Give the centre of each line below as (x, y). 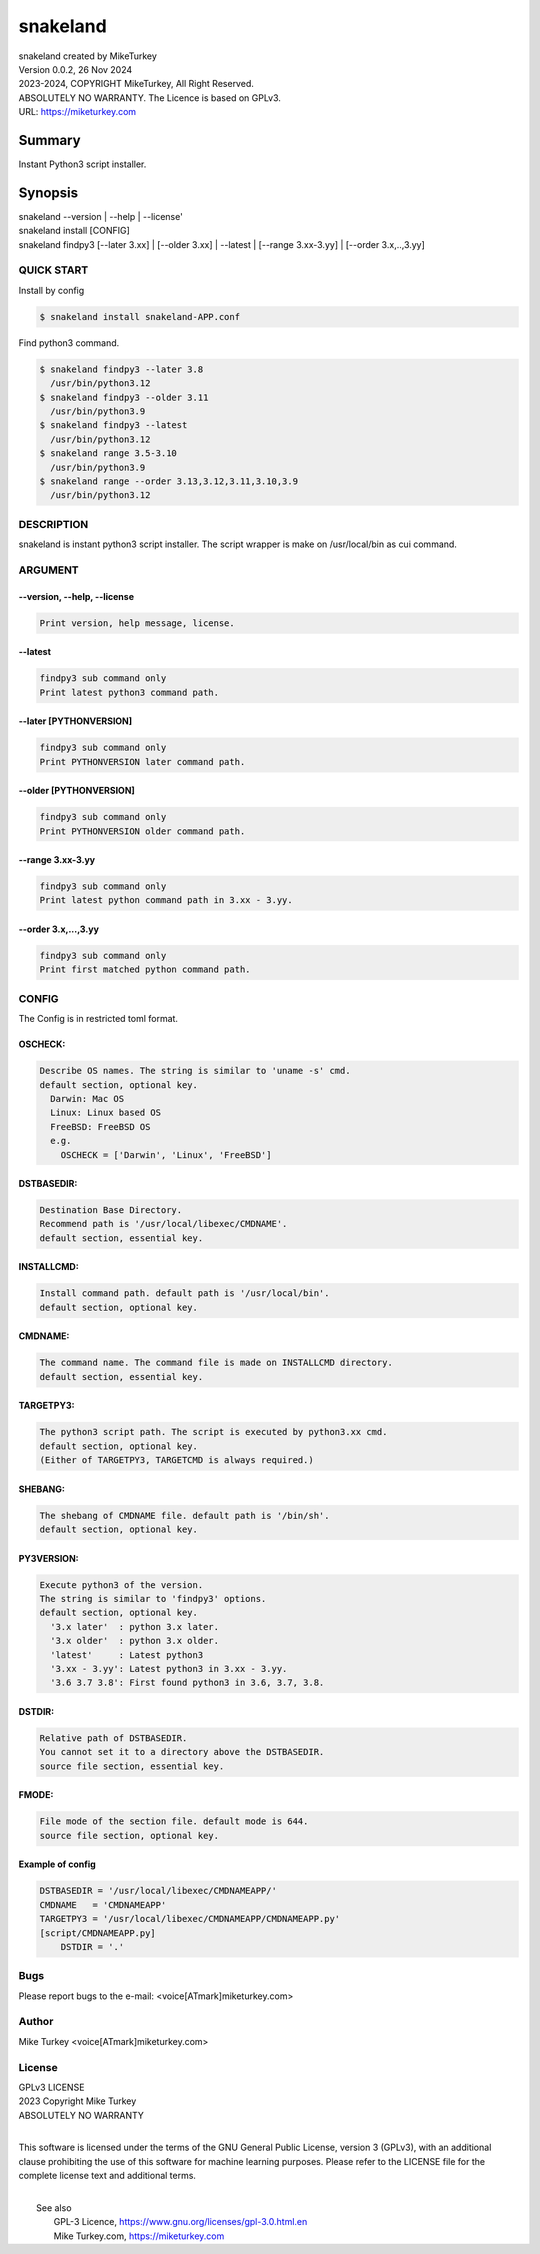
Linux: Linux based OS (106, 1113)
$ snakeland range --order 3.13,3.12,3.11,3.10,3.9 (169, 481)
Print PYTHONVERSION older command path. (142, 831)
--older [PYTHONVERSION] (76, 791)
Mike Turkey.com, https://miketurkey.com (139, 2236)
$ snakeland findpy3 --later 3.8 (121, 369)
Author (36, 2022)
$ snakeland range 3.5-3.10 (108, 453)
